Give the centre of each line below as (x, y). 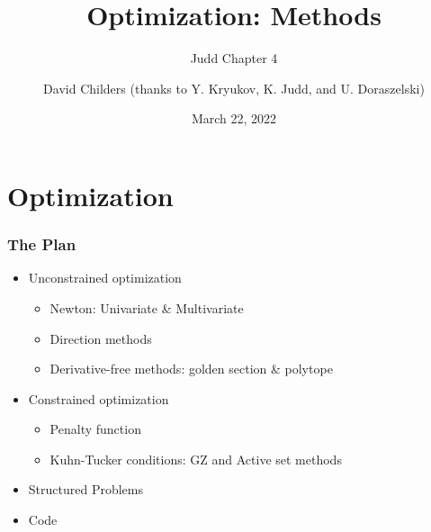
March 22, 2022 (234, 118)
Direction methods (101, 338)
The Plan (42, 244)
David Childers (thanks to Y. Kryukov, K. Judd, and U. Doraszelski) (234, 88)
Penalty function (95, 429)
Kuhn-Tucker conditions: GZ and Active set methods (196, 459)
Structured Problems (85, 489)
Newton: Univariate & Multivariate (147, 307)
